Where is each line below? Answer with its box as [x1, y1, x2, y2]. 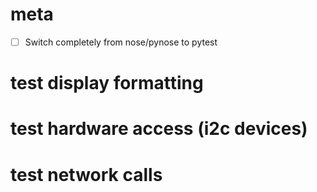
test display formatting [10, 72, 204, 95]
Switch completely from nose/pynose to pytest [24, 36, 218, 48]
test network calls [10, 163, 163, 186]
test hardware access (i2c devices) [10, 118, 308, 140]
